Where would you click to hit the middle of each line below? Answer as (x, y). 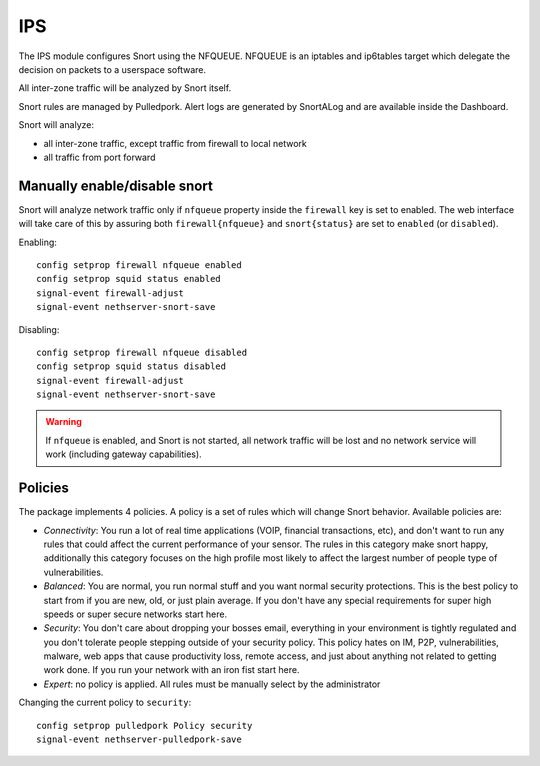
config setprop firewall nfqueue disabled (142, 352)
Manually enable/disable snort (116, 185)
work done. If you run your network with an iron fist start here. (171, 670)
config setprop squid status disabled (131, 366)
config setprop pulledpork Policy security (144, 725)
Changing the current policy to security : (105, 702)
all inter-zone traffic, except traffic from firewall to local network (175, 143)
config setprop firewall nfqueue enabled (139, 264)
